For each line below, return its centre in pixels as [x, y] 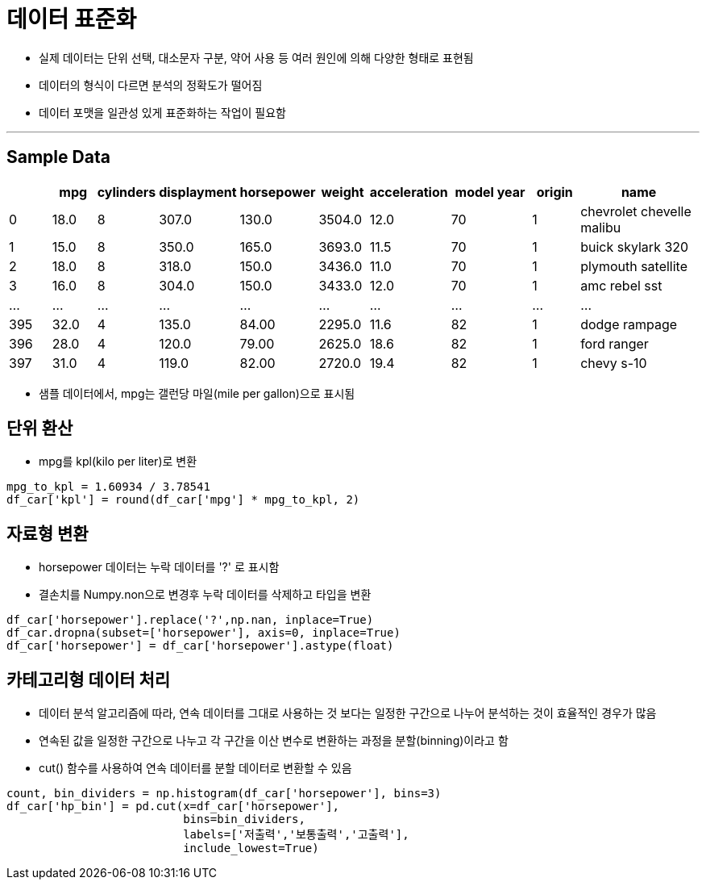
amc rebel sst [621, 285]
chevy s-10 [614, 363]
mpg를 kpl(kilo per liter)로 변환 [118, 462]
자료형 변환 [48, 533]
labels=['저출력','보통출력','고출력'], [296, 835]
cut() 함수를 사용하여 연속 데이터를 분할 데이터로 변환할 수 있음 [195, 768]
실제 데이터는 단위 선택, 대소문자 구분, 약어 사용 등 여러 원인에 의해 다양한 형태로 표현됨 [256, 57]
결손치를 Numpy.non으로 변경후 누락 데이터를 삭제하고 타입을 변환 [205, 595]
